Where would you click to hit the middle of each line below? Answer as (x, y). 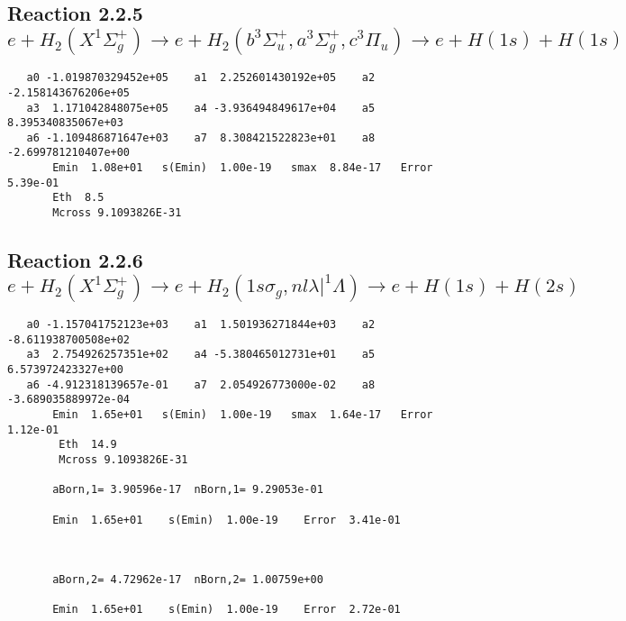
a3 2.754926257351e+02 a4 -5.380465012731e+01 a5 (201, 355)
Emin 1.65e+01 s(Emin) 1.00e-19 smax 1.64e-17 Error (243, 414)
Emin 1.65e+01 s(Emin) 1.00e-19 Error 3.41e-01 (227, 520)
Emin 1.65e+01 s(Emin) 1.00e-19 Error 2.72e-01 (227, 610)
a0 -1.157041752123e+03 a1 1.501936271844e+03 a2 (201, 324)
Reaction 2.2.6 (75, 260)
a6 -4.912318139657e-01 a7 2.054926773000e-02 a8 (201, 384)
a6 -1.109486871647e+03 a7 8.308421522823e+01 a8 (201, 137)
